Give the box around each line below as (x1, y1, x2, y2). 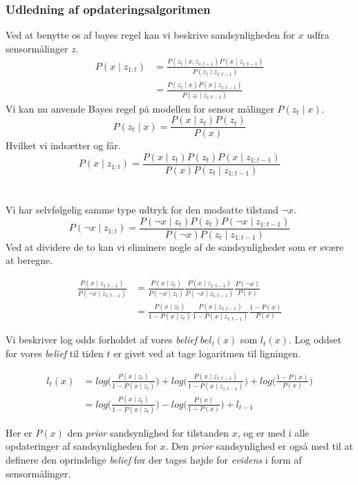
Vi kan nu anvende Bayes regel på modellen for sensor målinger (6, 101, 274, 115)
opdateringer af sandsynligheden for (6, 439, 157, 453)
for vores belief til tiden (6, 345, 104, 360)
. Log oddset (288, 332, 341, 347)
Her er (6, 425, 32, 439)
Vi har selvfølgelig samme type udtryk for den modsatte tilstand (6, 202, 279, 217)
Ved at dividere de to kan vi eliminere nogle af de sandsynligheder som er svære (6, 239, 344, 254)
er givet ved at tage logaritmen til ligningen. (113, 345, 301, 360)
